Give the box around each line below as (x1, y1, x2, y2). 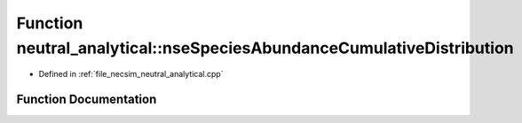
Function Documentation (16, 92, 157, 107)
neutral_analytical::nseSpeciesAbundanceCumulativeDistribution (16, 38, 514, 58)
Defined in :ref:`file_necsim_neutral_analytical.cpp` (38, 69, 224, 80)
